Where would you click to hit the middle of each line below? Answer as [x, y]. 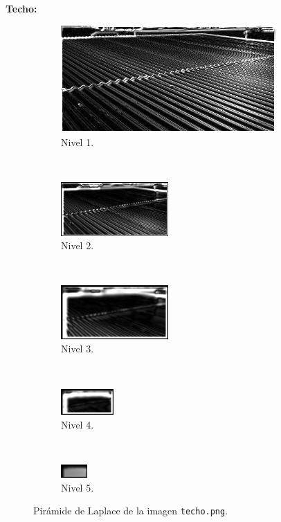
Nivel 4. [78, 424]
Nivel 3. [78, 349]
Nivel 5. [78, 487]
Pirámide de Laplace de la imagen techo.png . [131, 511]
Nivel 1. [78, 142]
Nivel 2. [78, 245]
